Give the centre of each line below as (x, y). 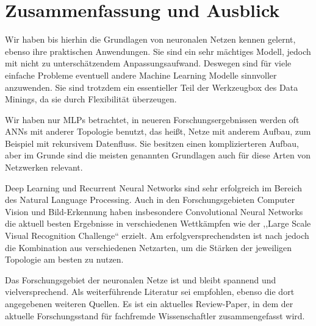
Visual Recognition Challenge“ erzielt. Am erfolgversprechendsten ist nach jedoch (157, 236)
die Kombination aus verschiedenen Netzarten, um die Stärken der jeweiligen (149, 247)
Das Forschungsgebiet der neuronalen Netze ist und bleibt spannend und (141, 279)
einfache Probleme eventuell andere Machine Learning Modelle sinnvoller (141, 75)
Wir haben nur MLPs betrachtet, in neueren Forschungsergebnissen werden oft (152, 119)
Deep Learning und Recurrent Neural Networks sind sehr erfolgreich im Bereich (154, 187)
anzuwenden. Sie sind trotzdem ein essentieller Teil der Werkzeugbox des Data (152, 87)
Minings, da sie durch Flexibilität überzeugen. (91, 99)
